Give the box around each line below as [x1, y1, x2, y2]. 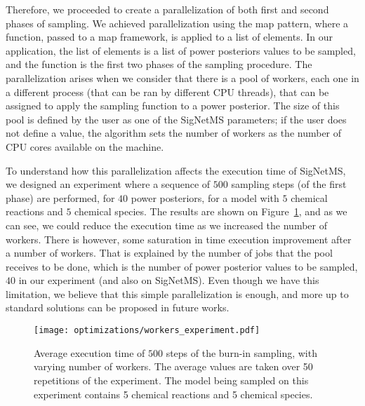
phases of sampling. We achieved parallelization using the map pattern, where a [6, 15, 349, 30]
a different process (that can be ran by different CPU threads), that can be [6, 84, 329, 99]
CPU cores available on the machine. [6, 139, 164, 154]
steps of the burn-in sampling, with [166, 345, 317, 360]
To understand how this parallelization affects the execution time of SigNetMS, [6, 163, 346, 177]
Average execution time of [34, 345, 145, 360]
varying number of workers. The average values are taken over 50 [34, 359, 313, 374]
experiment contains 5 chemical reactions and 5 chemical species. [34, 386, 313, 401]
